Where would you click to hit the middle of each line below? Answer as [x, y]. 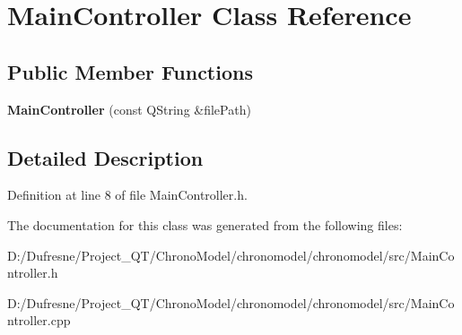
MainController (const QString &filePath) [129, 109]
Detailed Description [105, 157]
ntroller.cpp [39, 320]
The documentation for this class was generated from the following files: [205, 224]
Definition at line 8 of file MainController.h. [127, 195]
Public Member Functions [130, 71]
